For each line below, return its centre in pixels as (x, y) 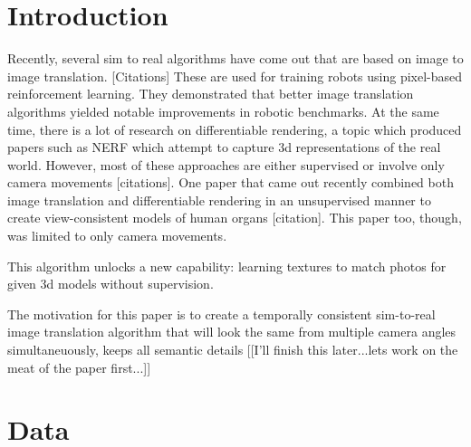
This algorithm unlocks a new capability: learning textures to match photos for (227, 266)
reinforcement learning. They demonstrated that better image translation (211, 94)
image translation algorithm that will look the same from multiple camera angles (232, 332)
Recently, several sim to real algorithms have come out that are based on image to (235, 58)
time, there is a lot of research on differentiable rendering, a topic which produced (235, 129)
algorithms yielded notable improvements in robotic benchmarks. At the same (223, 111)
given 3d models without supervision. (111, 284)
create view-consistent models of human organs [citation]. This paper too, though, (235, 218)
